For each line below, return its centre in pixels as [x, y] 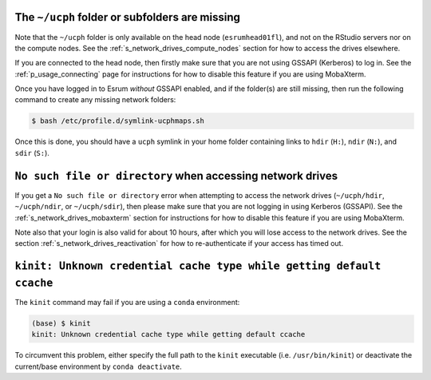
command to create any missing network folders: [95, 100]
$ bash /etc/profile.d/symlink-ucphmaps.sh [118, 121]
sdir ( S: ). [32, 152]
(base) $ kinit [61, 323]
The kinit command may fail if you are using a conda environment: [127, 302]
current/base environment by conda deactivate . [99, 366]
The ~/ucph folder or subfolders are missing [128, 17]
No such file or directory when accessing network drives [176, 176]
